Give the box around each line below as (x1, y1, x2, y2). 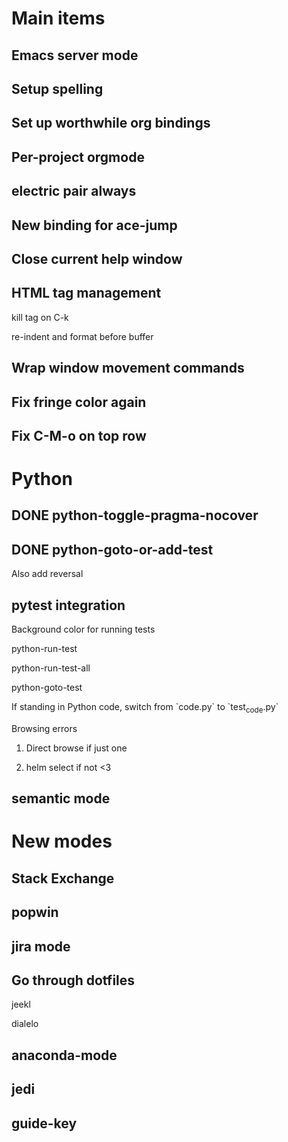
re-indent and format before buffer (11, 330, 154, 342)
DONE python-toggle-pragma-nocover (11, 507, 259, 524)
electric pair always (11, 183, 137, 200)
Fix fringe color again (11, 393, 147, 411)
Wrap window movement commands (11, 360, 245, 377)
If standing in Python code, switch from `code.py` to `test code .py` (11, 701, 279, 715)
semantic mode (11, 790, 111, 807)
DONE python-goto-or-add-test (11, 541, 214, 558)
